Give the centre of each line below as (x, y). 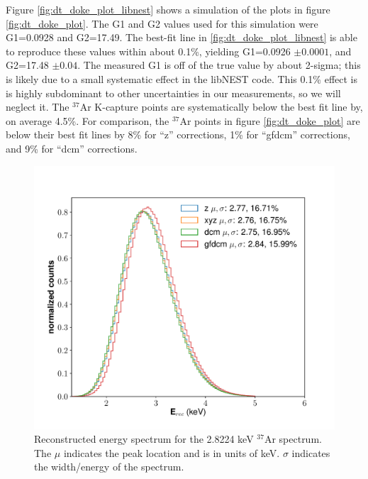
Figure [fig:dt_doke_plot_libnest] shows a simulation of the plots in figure (168, 9)
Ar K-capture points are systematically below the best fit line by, (221, 107)
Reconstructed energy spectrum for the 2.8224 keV (144, 439)
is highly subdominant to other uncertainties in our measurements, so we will (173, 93)
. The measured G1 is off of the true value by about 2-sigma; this (219, 65)
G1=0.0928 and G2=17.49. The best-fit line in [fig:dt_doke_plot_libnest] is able (182, 37)
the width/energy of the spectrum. (109, 467)
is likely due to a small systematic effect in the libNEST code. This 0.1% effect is (182, 78)
